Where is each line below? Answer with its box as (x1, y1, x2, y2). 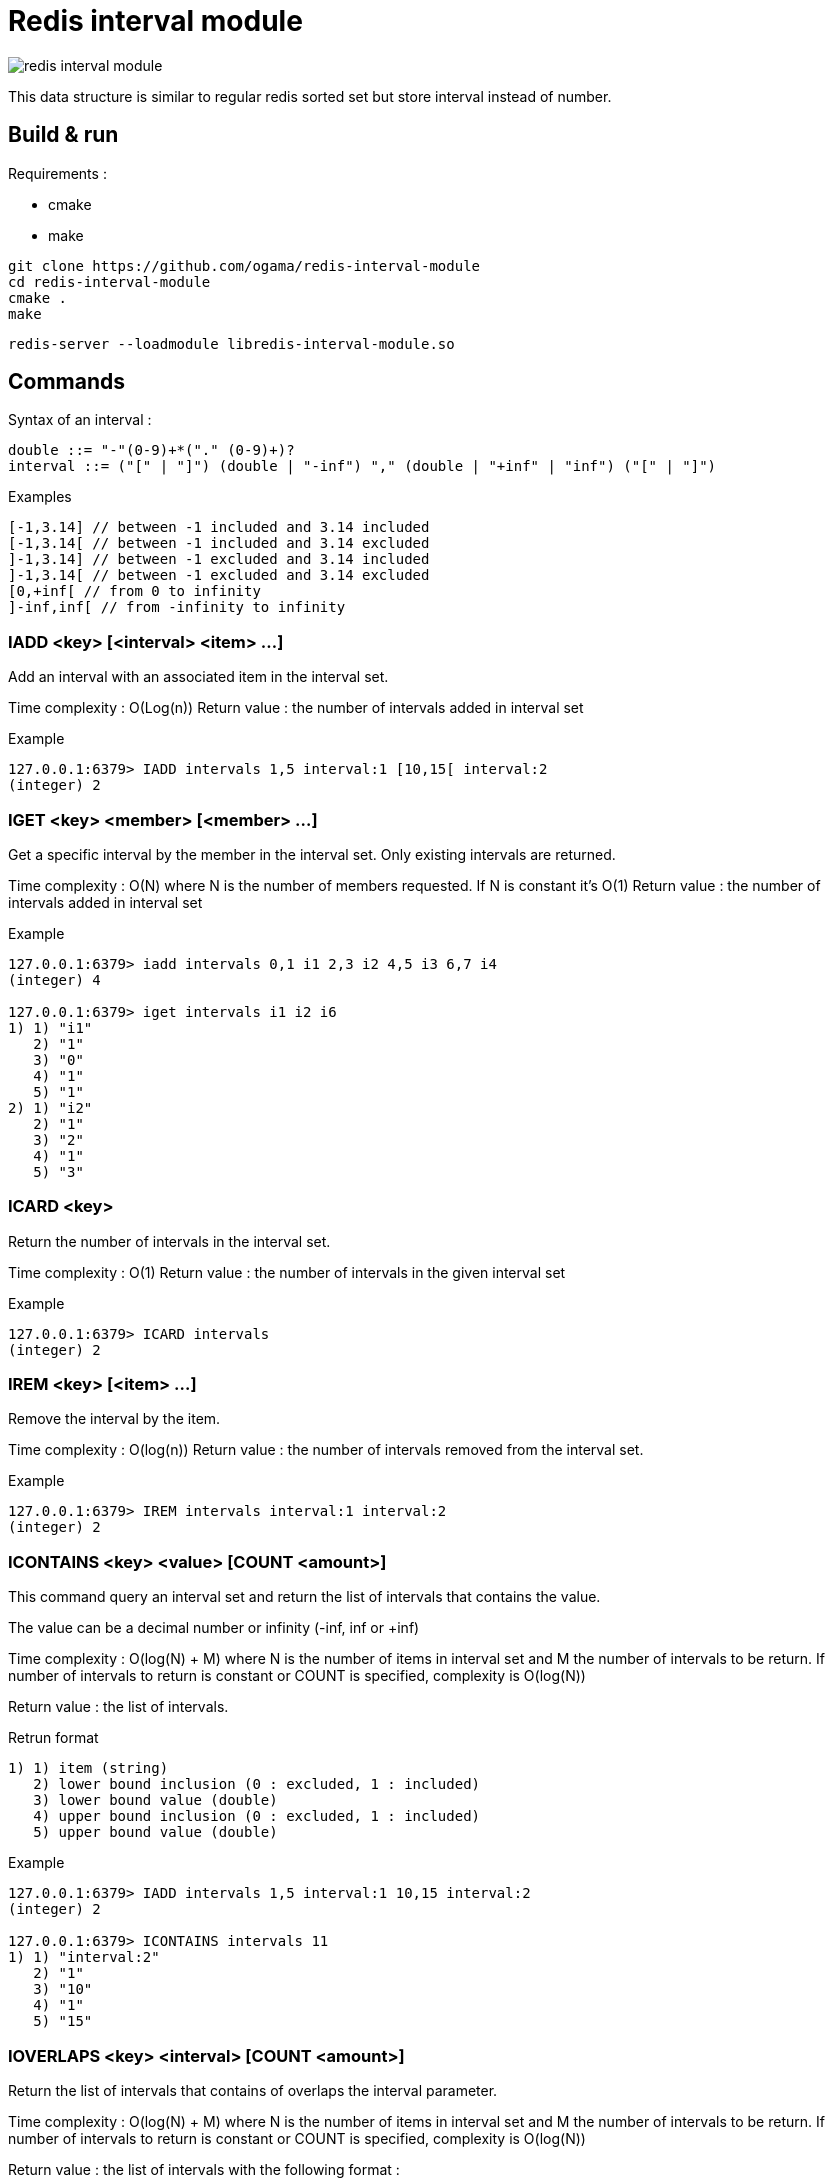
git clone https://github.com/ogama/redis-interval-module (8, 257, 481, 274)
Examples (8, 488, 72, 506)
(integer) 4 (8, 971, 101, 988)
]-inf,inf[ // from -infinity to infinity (8, 599, 346, 616)
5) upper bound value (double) (33, 1824, 278, 1841)
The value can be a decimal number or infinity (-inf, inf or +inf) (8, 1619, 420, 1637)
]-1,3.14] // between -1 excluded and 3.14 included (8, 551, 430, 568)
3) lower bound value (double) (33, 1792, 278, 1809)
